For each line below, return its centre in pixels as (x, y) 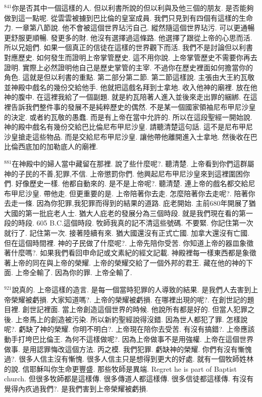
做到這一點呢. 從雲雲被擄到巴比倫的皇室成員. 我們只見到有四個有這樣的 (122, 17)
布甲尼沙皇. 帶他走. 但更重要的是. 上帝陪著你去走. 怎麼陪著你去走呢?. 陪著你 (130, 193)
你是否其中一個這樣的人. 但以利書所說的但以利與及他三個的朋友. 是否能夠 (133, 8)
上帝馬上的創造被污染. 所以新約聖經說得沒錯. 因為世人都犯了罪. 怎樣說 (132, 319)
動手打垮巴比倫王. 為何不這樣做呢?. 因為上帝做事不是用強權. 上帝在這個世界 (129, 339)
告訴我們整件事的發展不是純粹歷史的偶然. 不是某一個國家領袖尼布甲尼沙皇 (133, 106)
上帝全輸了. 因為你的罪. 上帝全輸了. (74, 272)
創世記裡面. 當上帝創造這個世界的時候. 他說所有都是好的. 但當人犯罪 (135, 309)
